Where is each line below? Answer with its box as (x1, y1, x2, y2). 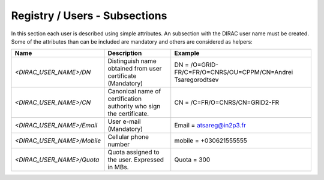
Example (174, 49, 200, 57)
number (107, 141, 130, 149)
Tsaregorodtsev (174, 75, 219, 84)
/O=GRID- (190, 60, 219, 69)
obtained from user (107, 65, 162, 73)
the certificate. (107, 109, 149, 118)
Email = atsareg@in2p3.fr (174, 121, 246, 130)
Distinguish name (107, 57, 157, 65)
